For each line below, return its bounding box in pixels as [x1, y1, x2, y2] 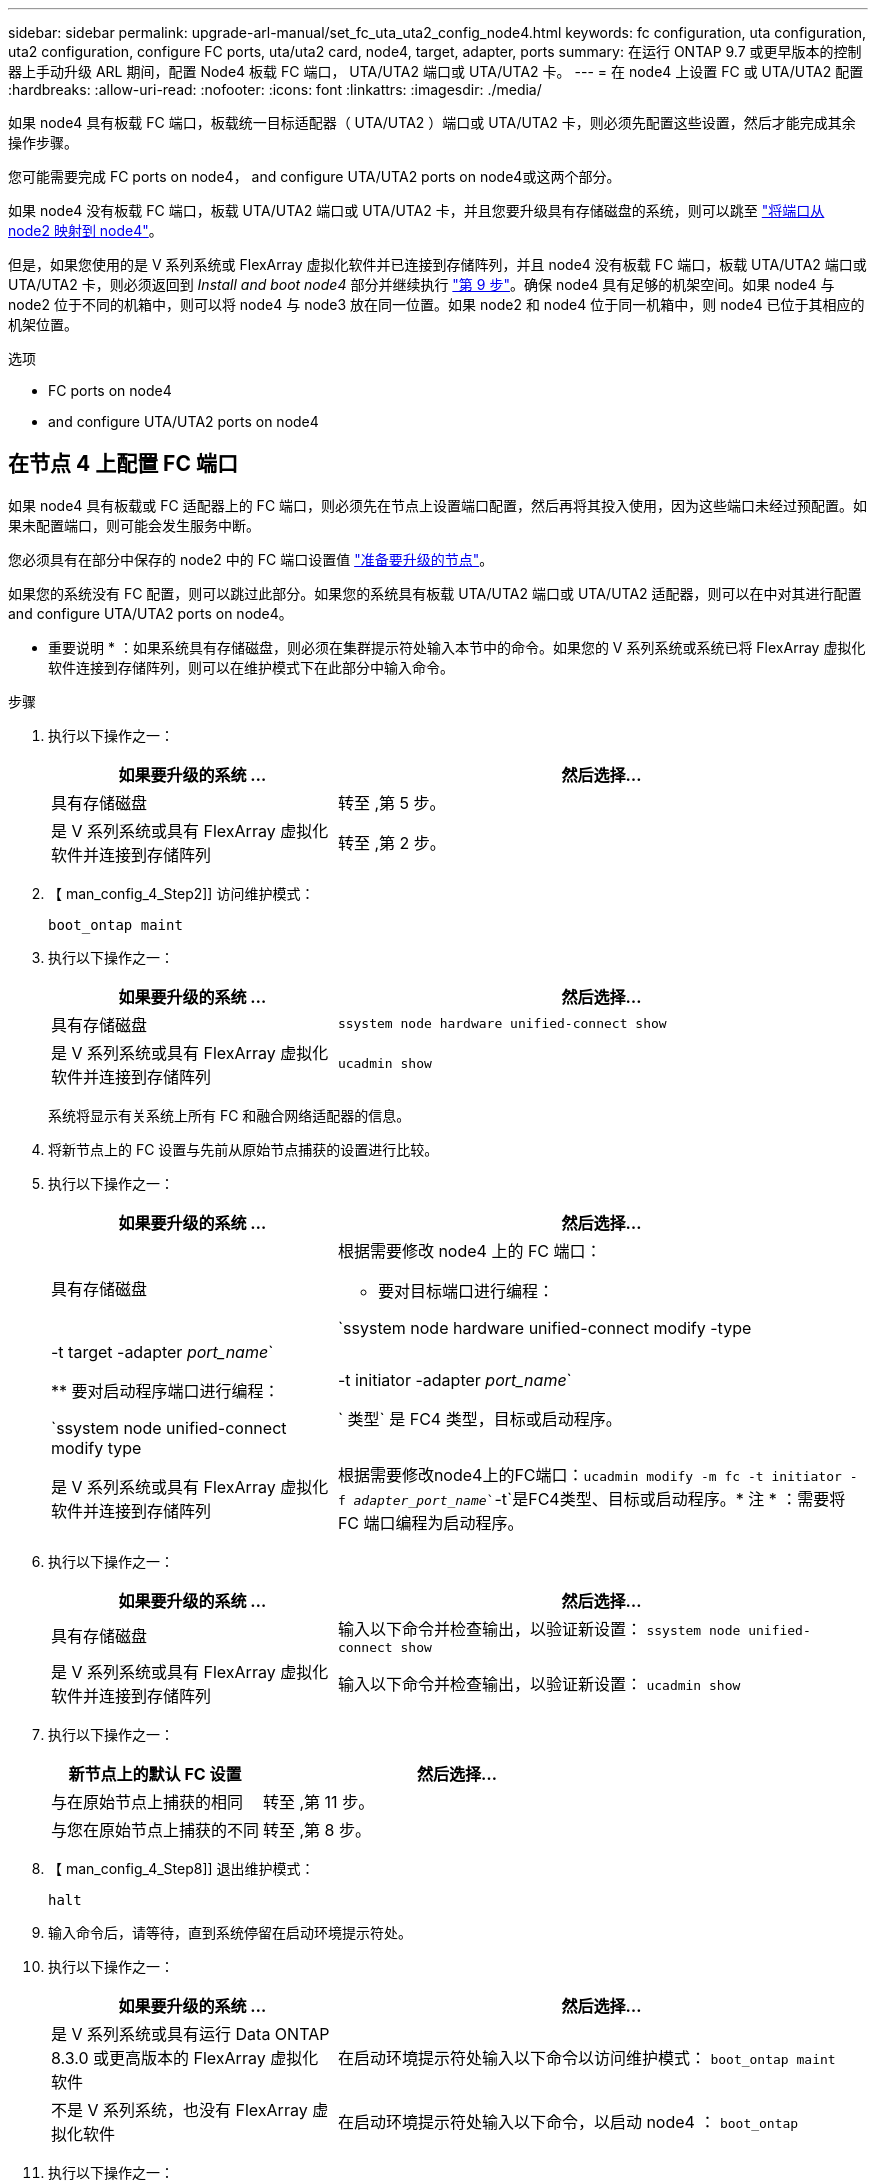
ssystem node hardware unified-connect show [337, 1016, 667, 1032]
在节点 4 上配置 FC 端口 [8, 451, 238, 477]
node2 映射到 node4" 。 [8, 222, 163, 239]
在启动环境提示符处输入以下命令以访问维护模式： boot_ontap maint [337, 2047, 836, 2068]
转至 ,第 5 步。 [337, 792, 446, 813]
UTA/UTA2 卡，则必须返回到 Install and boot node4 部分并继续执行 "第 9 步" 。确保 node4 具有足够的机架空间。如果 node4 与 [8, 276, 835, 293]
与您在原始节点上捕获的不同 [51, 1819, 260, 1840]
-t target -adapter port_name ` [51, 1341, 274, 1362]
